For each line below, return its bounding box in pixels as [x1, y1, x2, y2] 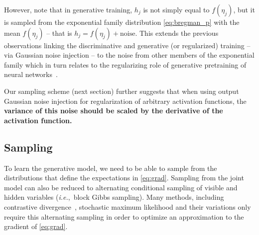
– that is [46, 27, 72, 38]
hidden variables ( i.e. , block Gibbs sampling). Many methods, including [4, 192, 224, 202]
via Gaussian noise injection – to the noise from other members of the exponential [4, 50, 255, 60]
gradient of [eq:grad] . [4, 221, 68, 232]
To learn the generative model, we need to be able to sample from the [4, 162, 217, 173]
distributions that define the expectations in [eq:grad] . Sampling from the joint [4, 172, 244, 183]
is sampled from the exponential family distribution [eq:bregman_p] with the [4, 17, 240, 27]
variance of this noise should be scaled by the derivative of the [4, 105, 223, 116]
